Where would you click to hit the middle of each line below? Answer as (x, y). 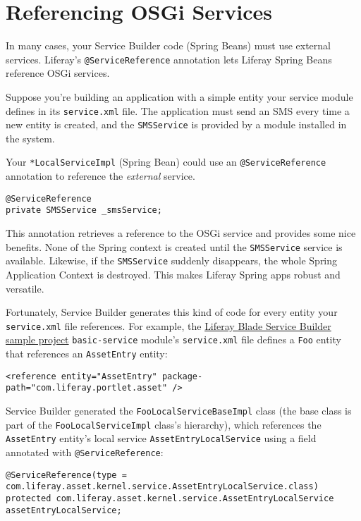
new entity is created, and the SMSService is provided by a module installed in (176, 124)
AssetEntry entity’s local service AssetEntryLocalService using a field (161, 438)
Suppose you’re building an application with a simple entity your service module (179, 96)
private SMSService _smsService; (84, 210)
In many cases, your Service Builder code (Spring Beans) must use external (168, 45)
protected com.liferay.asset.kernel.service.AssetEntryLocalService (170, 498)
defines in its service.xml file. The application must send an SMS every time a (178, 110)
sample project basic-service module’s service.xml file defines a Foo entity (173, 339)
